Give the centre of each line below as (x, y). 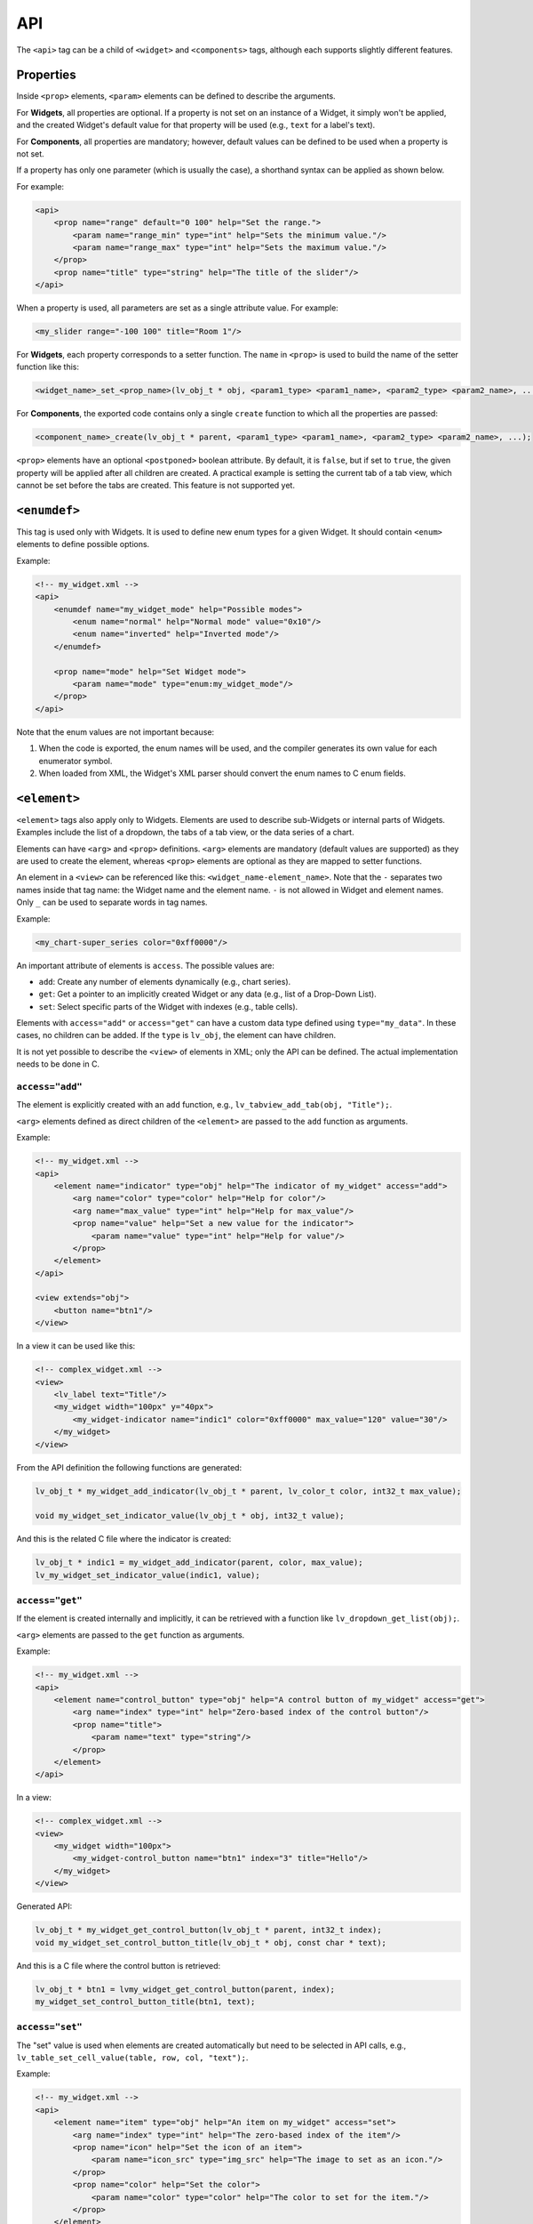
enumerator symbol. (76, 761)
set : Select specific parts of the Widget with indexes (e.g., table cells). (168, 1006)
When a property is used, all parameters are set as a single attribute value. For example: (178, 308)
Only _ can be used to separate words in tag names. (112, 902)
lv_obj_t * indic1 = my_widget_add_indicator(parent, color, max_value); (199, 1563)
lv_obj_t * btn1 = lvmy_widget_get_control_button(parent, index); (185, 1989)
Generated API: (44, 1906)
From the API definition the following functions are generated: (129, 1467)
